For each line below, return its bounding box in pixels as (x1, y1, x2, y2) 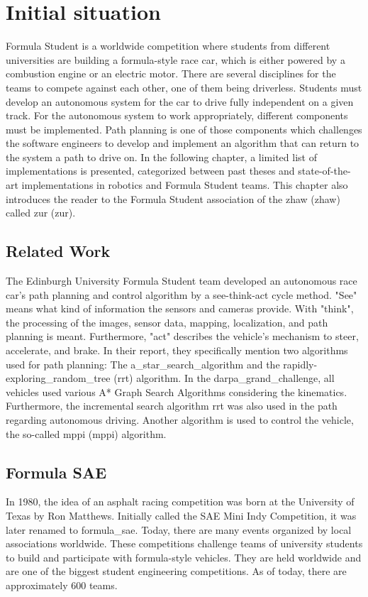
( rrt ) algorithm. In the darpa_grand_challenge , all (113, 371, 335, 385)
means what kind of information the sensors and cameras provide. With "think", (6, 301, 354, 316)
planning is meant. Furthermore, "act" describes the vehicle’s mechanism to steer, (6, 329, 359, 344)
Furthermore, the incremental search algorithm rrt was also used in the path (6, 398, 338, 413)
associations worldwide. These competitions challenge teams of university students (6, 536, 363, 551)
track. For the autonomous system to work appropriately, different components (6, 108, 348, 123)
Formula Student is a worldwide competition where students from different (6, 38, 330, 53)
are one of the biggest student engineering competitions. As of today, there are (6, 564, 347, 579)
